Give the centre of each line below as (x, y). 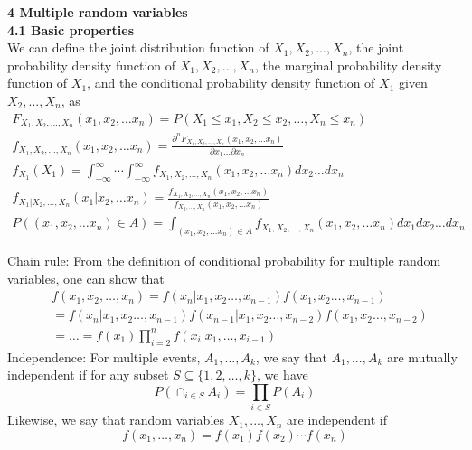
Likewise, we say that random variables (116, 420)
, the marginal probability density (348, 65)
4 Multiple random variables (98, 12)
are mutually (422, 356)
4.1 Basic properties (71, 29)
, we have (282, 375)
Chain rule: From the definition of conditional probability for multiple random (224, 261)
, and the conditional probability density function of (231, 83)
